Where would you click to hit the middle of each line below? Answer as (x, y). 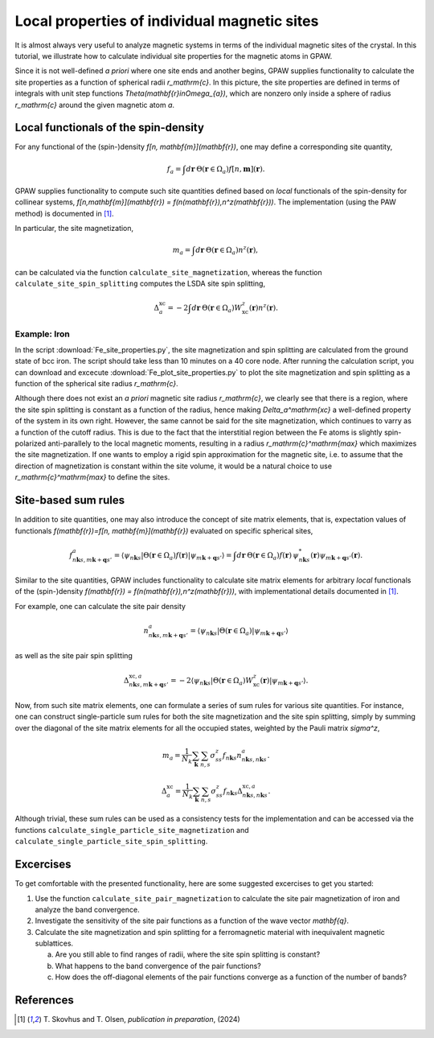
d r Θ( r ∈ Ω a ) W (217, 308)
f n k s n (232, 756)
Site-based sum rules (70, 500)
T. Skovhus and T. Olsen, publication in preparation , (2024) (141, 1019)
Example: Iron (42, 334)
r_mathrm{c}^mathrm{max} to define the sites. (92, 477)
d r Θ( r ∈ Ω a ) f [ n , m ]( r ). (225, 170)
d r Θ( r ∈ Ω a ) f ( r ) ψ (268, 556)
